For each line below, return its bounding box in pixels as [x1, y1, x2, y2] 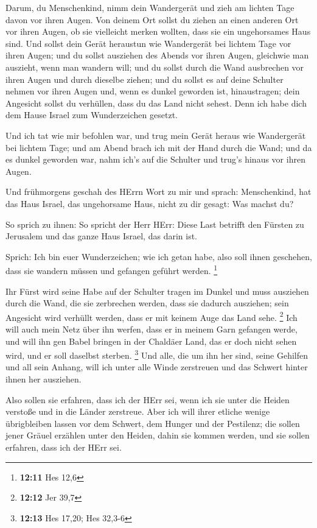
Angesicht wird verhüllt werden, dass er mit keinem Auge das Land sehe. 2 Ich [5, 309, 298, 323]
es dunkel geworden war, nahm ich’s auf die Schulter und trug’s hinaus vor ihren [5, 153, 305, 166]
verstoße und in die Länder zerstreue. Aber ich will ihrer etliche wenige [5, 405, 270, 418]
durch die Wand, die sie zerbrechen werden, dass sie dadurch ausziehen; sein [5, 297, 289, 309]
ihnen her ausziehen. [5, 373, 82, 385]
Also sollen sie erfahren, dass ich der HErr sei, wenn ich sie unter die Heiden [5, 393, 290, 406]
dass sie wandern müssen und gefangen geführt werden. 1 [5, 262, 218, 276]
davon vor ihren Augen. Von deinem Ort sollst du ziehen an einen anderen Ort [5, 13, 299, 26]
